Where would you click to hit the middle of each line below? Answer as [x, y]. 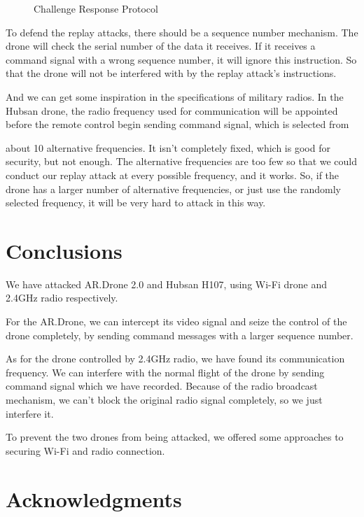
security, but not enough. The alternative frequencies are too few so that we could [182, 161]
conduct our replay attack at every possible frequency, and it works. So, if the [173, 175]
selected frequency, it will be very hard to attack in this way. [136, 203]
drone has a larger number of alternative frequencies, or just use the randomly [173, 189]
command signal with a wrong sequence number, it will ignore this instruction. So [181, 59]
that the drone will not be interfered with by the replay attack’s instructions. [171, 73]
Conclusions [64, 250]
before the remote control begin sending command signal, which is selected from [177, 124]
